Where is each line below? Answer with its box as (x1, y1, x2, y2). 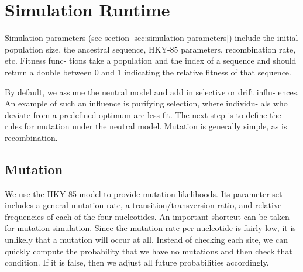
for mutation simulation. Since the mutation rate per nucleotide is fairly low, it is (5, 222, 296, 234)
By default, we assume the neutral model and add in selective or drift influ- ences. (5, 85, 299, 98)
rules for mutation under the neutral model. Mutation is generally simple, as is (5, 120, 287, 132)
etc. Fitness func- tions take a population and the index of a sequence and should (5, 54, 297, 67)
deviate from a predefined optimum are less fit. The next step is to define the (5, 108, 281, 120)
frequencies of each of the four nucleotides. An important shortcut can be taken (5, 210, 290, 222)
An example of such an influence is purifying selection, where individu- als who (5, 97, 288, 109)
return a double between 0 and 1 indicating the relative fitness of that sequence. (5, 66, 291, 78)
